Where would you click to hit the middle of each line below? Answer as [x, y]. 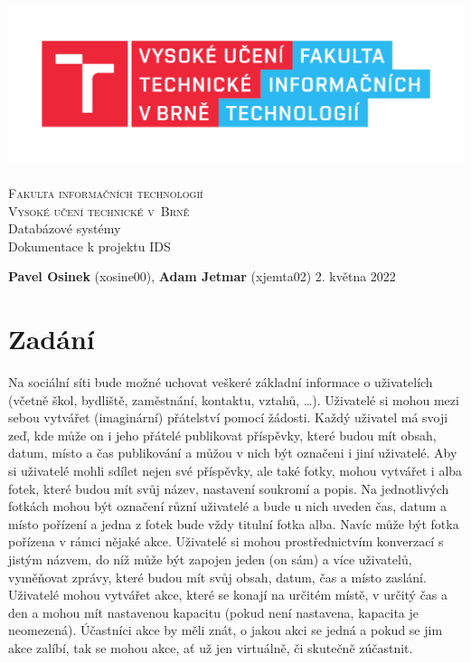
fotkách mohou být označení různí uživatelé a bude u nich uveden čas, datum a [228, 506]
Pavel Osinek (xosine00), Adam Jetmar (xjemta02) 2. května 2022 [202, 276]
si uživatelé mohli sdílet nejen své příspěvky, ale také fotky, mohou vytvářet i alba [235, 470]
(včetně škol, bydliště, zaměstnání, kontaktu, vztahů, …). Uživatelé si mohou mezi [234, 399]
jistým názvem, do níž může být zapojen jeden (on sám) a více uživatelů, [210, 559]
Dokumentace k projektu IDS [89, 246]
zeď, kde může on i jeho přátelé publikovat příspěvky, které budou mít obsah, [222, 435]
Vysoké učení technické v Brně [99, 210]
